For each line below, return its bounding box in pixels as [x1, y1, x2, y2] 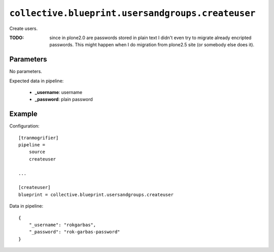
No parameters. [9, 69, 43, 75]
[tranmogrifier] [18, 135, 59, 141]
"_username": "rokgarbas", [28, 222, 96, 228]
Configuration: [9, 123, 40, 129]
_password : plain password [35, 97, 93, 103]
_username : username [35, 89, 83, 96]
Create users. [9, 25, 38, 31]
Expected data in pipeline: [9, 78, 64, 84]
